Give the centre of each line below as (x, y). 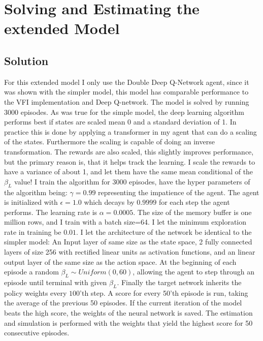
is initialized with (31, 202)
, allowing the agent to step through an (193, 272)
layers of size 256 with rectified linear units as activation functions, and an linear (130, 252)
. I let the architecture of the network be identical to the (164, 231)
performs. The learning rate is (51, 212)
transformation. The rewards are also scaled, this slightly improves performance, (129, 151)
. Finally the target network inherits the (179, 282)
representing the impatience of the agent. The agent (179, 192)
